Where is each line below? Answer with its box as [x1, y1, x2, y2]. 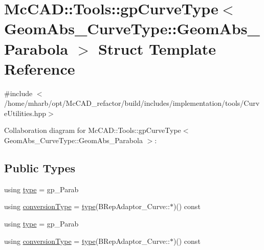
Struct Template [98, 38, 216, 59]
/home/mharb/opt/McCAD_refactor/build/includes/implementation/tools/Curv [4, 98, 260, 108]
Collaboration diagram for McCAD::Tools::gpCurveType [4, 125, 181, 135]
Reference [4, 58, 75, 79]
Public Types [4, 160, 76, 176]
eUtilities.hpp [4, 107, 47, 118]
